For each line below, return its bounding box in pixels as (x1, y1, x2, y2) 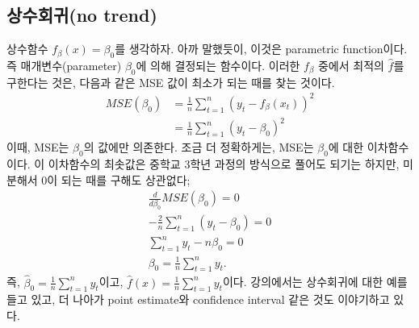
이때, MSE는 (6, 139, 69, 156)
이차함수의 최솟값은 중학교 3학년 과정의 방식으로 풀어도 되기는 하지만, (48, 156, 400, 172)
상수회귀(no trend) (6, 2, 157, 27)
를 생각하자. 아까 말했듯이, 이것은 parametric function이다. (115, 40, 408, 57)
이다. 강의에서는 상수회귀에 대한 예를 (222, 273, 408, 290)
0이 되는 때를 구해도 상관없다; (41, 171, 191, 188)
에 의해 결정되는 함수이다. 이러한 (136, 57, 300, 73)
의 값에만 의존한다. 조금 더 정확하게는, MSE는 (83, 139, 314, 156)
